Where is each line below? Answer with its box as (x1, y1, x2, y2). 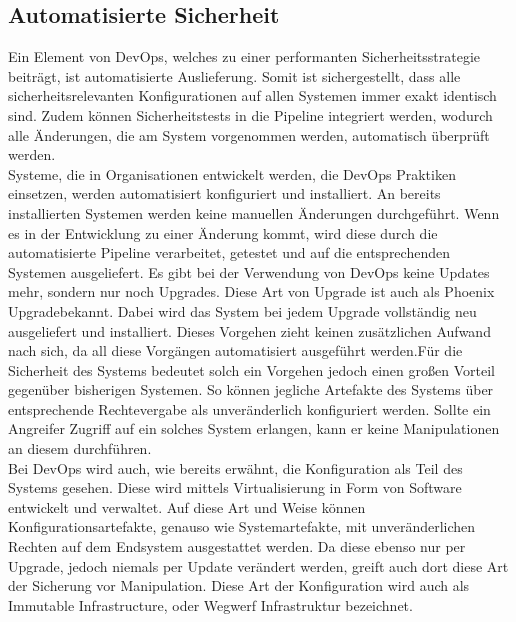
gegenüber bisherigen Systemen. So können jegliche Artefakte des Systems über (8, 379, 494, 400)
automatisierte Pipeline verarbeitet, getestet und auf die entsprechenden (8, 242, 450, 263)
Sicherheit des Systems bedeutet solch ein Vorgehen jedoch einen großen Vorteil (8, 359, 495, 380)
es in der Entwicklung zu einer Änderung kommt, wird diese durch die (8, 222, 438, 243)
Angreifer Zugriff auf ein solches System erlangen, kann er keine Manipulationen (8, 418, 500, 439)
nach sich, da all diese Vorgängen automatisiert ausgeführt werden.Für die (8, 340, 463, 361)
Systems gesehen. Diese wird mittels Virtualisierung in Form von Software (8, 477, 462, 498)
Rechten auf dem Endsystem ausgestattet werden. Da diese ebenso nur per (8, 536, 466, 557)
